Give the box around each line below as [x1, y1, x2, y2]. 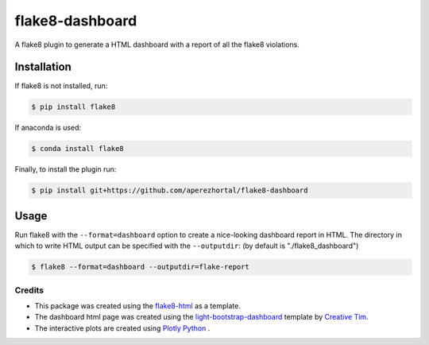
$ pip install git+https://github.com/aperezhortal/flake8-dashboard [31, 186, 308, 195]
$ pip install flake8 [31, 103, 116, 111]
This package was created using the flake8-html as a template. [34, 300, 242, 310]
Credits [14, 285, 44, 296]
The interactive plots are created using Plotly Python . [34, 323, 211, 333]
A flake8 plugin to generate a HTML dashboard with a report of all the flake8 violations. [14, 40, 300, 49]
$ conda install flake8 [31, 144, 125, 153]
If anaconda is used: [14, 123, 82, 133]
